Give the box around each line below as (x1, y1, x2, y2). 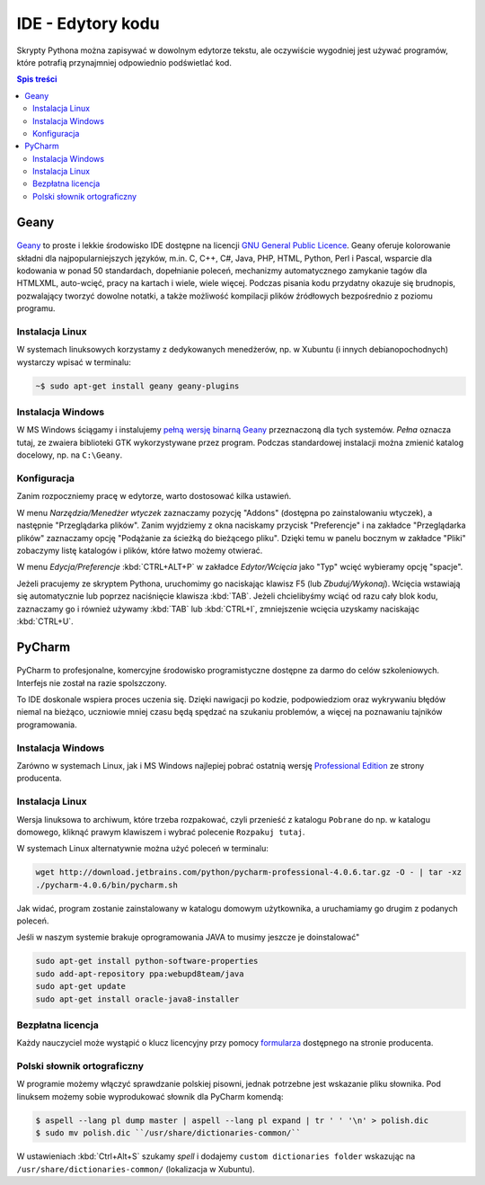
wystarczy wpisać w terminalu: (16, 356, 132, 368)
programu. (16, 303, 56, 314)
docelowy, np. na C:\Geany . (16, 450, 123, 460)
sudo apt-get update (35, 981, 126, 992)
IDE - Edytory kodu (16, 13, 161, 33)
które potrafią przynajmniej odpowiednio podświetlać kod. (16, 57, 233, 67)
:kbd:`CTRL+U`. (16, 616, 74, 627)
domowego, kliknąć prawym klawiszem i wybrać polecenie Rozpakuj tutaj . (16, 826, 305, 837)
